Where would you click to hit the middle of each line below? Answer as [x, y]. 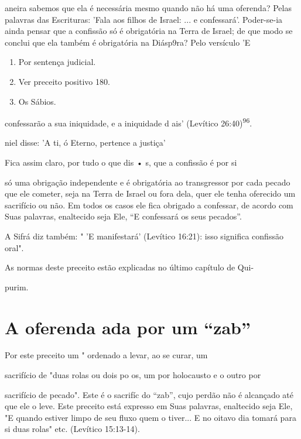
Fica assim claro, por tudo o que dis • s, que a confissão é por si [121, 162]
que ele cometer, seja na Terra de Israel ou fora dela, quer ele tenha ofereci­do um [150, 193]
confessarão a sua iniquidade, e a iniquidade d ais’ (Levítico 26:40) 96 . [129, 122]
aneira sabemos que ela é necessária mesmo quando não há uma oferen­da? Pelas [148, 8]
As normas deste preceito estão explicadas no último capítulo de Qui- [129, 267]
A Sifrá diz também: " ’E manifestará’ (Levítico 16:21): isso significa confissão [144, 236]
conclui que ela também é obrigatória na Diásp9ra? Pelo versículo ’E [128, 42]
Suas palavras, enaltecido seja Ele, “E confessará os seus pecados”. [123, 216]
